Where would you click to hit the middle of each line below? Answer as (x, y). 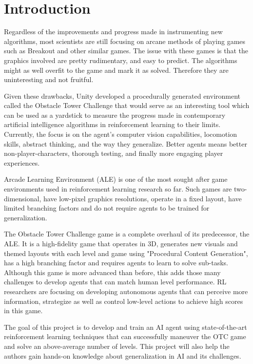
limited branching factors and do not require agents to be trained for (107, 208)
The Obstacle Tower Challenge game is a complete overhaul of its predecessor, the (127, 234)
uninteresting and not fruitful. (49, 79)
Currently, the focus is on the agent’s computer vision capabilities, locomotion (121, 134)
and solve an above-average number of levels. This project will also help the (117, 346)
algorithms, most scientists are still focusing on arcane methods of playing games (125, 41)
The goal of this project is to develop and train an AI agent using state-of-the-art (126, 327)
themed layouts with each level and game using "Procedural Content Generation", (126, 253)
